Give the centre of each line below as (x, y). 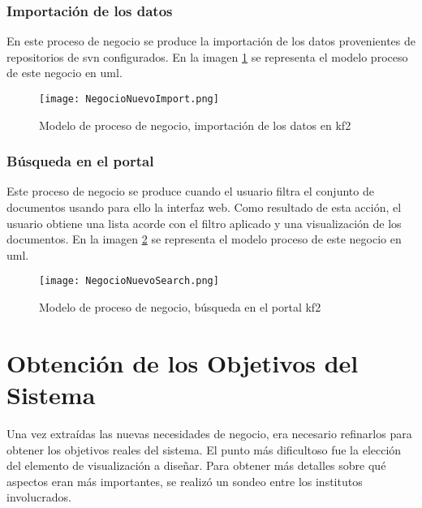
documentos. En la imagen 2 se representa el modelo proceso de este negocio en (204, 239)
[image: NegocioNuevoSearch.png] (129, 281)
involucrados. (39, 497)
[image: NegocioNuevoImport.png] (129, 99)
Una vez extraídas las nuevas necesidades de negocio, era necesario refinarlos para (209, 433)
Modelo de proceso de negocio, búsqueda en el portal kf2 (180, 307)
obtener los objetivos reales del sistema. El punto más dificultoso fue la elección (204, 449)
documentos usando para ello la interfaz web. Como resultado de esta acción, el (204, 207)
